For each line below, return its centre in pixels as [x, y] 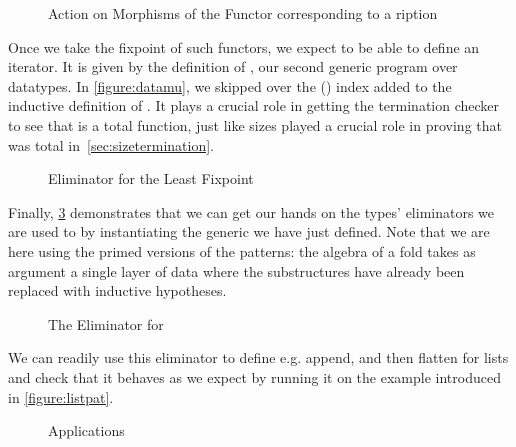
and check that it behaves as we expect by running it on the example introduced [254, 376]
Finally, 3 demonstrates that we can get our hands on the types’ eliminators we [251, 211]
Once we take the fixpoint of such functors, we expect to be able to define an [244, 46]
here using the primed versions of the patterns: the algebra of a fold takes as [242, 250]
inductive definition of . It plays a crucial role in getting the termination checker [254, 105]
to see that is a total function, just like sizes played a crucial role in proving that [255, 124]
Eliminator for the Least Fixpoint [151, 178]
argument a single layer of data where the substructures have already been [236, 270]
